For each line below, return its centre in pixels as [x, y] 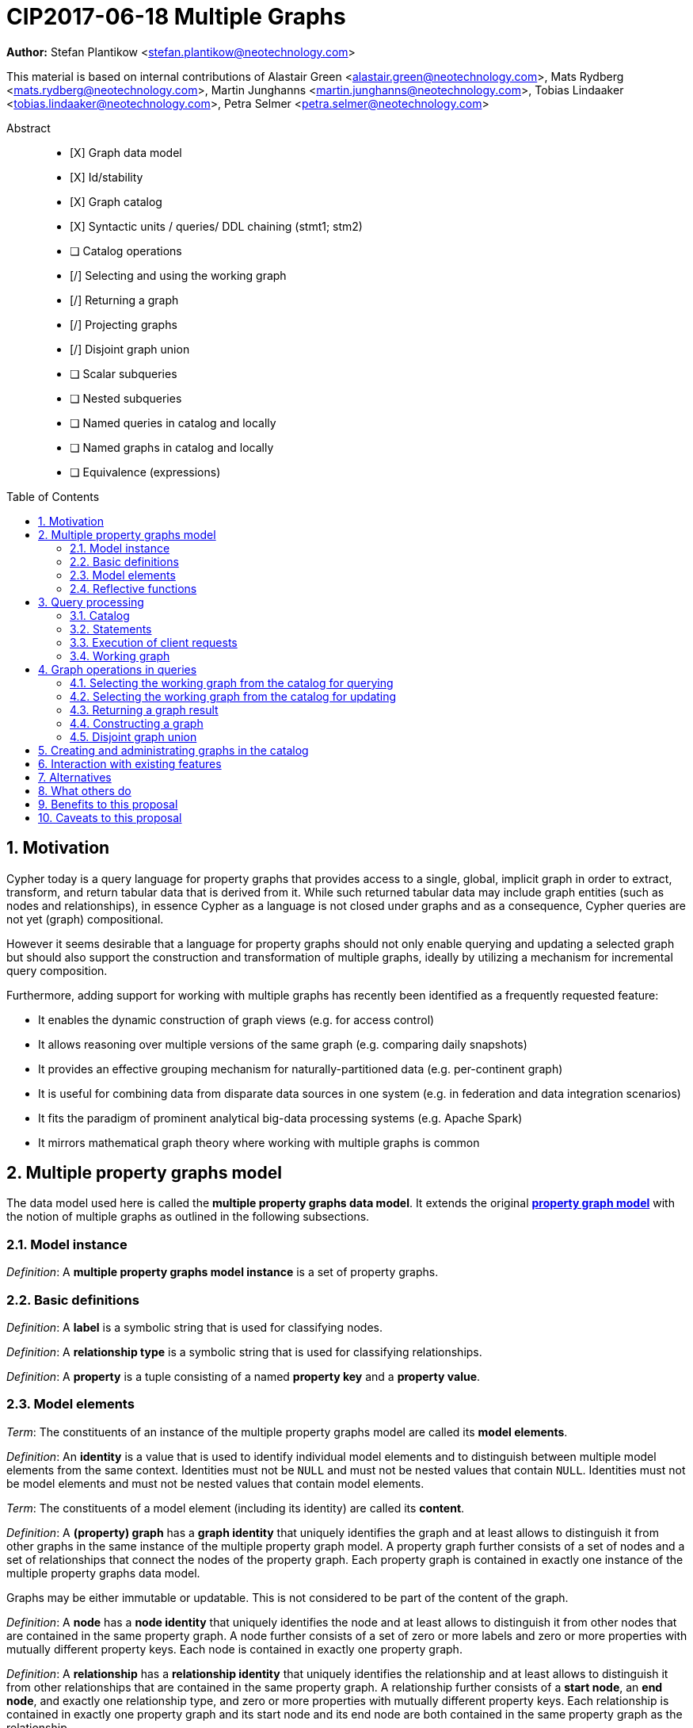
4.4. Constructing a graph [137, 723]
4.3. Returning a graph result [144, 709]
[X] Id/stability [107, 177]
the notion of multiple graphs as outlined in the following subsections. [188, 1217]
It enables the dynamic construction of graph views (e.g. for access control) [236, 1019]
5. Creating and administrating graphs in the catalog [173, 750]
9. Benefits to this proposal [108, 804]
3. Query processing [91, 602]
